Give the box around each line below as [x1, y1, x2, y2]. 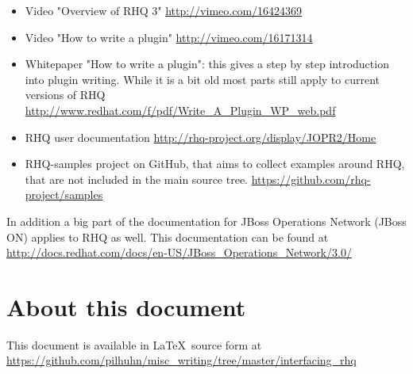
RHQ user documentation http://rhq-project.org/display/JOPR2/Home [25, 128, 376, 145]
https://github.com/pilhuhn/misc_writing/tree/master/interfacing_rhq [6, 352, 357, 368]
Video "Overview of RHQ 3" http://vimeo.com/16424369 [25, 2, 303, 18]
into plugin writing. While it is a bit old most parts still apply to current [25, 71, 380, 87]
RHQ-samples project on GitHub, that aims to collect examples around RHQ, [25, 155, 405, 172]
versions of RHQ [25, 86, 106, 103]
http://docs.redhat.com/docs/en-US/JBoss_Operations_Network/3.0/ [6, 244, 352, 261]
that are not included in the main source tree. [25, 170, 248, 187]
